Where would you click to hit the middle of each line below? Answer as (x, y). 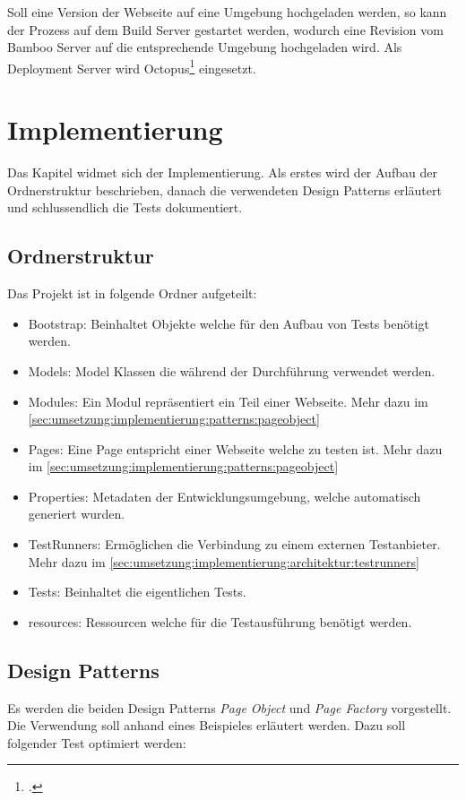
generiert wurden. (77, 514)
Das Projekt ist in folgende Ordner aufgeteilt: (132, 293)
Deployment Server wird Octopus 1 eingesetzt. (132, 66)
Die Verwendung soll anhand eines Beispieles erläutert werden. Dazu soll (207, 725)
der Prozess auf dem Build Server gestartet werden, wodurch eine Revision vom (225, 29)
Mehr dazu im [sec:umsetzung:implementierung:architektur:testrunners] (224, 561)
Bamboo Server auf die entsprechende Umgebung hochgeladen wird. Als (205, 47)
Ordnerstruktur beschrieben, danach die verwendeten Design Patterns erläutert (224, 189)
